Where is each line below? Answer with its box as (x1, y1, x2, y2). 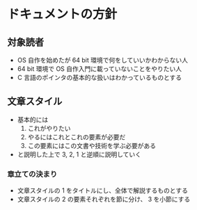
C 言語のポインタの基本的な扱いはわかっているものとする (17, 74, 182, 81)
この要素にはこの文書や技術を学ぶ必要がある (27, 141, 157, 150)
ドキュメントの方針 (7, 6, 118, 22)
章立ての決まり (7, 169, 58, 179)
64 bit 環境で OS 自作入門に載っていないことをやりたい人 (17, 65, 182, 73)
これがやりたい (27, 124, 71, 132)
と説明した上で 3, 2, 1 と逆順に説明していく (17, 150, 141, 159)
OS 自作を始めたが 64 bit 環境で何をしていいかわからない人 (17, 56, 189, 64)
